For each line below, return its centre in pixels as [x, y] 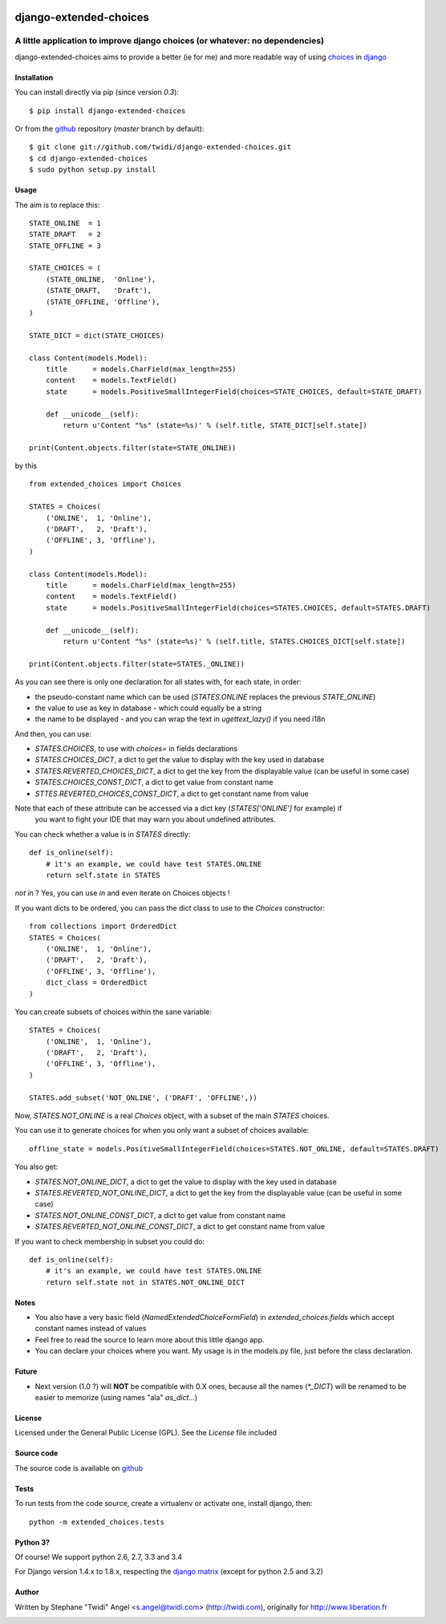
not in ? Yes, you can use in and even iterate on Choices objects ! [122, 893]
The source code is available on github [79, 1468]
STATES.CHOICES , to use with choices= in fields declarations [136, 749]
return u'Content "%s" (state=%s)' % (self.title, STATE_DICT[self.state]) [215, 425]
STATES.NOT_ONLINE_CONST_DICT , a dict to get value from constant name [160, 1215]
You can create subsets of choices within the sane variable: [113, 1012]
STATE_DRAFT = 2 [65, 234]
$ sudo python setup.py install [93, 170]
